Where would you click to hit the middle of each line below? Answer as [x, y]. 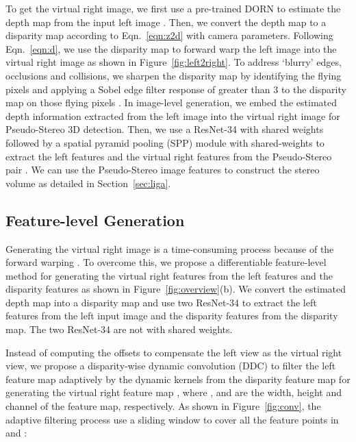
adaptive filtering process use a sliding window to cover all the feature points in [172, 419]
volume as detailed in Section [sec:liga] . [88, 183]
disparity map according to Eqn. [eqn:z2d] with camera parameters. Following [169, 35]
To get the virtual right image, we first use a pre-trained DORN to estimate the [173, 8]
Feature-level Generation [95, 220]
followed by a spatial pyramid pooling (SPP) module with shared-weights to [165, 142]
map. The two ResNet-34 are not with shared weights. [119, 329]
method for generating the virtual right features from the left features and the [169, 275]
